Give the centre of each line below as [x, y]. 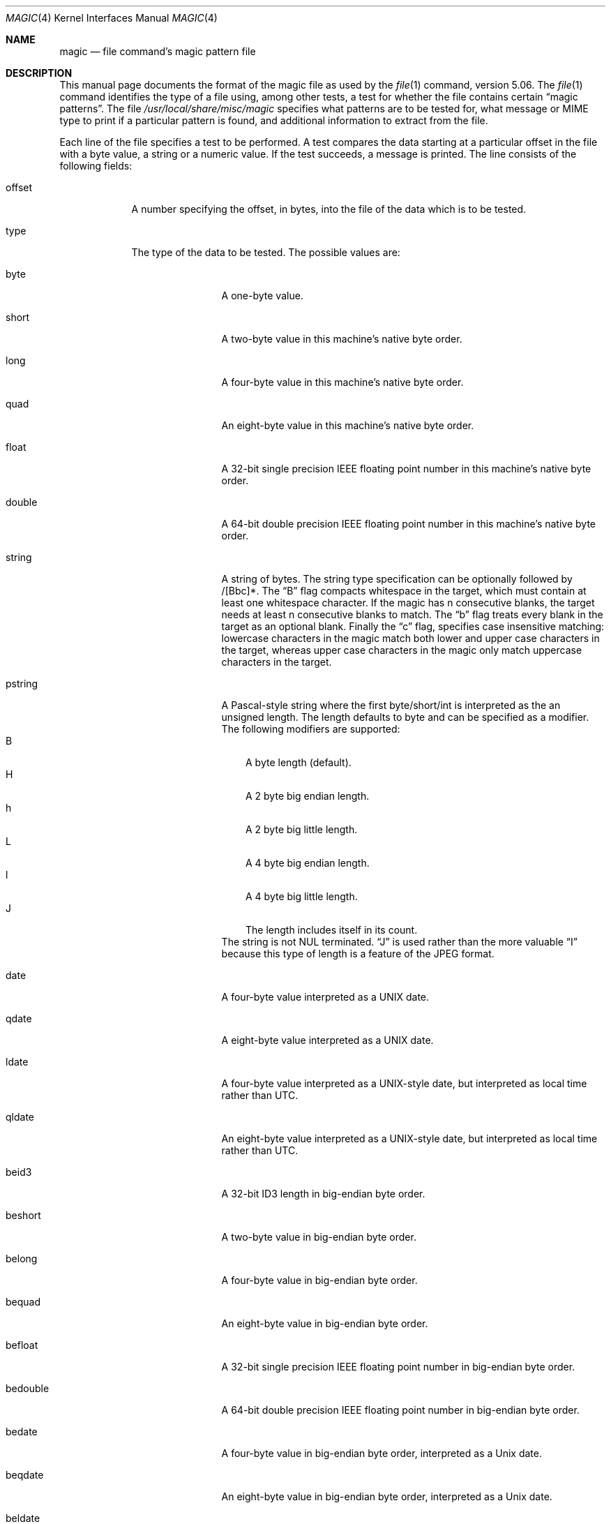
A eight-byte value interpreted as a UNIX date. [327, 1040]
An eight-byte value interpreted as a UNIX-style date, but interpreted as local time [409, 1138]
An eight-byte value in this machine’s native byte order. [348, 425]
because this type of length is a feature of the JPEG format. [358, 954]
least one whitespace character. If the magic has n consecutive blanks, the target [408, 603]
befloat [22, 1345]
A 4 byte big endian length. [308, 863]
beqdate [25, 1475]
